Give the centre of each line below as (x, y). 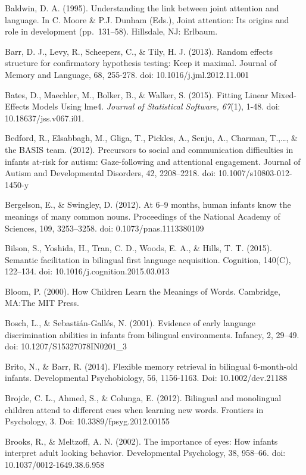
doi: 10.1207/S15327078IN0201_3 (66, 346)
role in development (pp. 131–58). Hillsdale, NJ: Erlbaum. (111, 31)
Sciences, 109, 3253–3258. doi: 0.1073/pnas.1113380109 (104, 228)
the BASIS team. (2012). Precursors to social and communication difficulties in (149, 149)
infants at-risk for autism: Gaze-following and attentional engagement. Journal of (153, 161)
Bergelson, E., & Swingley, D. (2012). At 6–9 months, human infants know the (148, 204)
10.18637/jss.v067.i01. (45, 118)
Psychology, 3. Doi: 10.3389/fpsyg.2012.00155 (88, 421)
